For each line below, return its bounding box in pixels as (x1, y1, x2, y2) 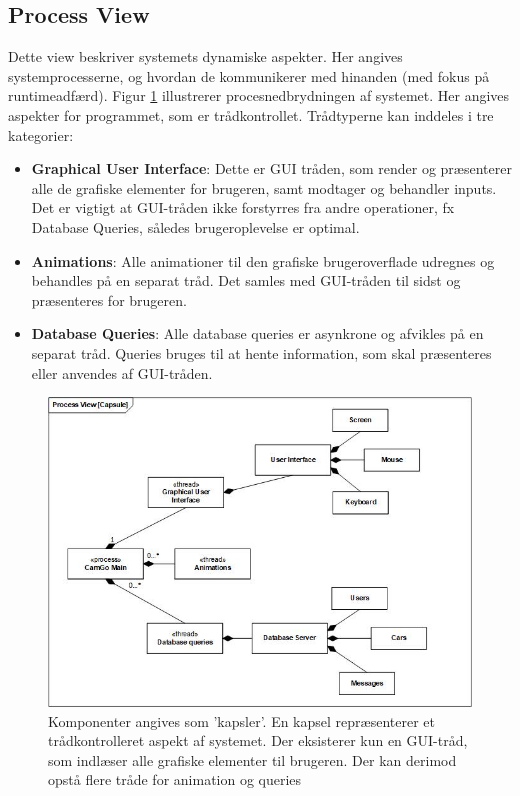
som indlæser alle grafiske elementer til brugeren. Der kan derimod (48, 749, 457, 770)
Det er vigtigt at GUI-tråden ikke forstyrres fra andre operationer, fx (31, 197, 455, 218)
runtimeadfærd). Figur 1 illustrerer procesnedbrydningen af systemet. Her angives (8, 85, 510, 106)
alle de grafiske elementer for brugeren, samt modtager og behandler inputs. (31, 177, 497, 198)
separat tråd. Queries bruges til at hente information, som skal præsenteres (31, 342, 492, 363)
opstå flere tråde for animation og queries (48, 769, 302, 790)
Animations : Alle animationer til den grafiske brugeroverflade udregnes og (31, 250, 495, 271)
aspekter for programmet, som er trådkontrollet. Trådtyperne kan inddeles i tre (8, 104, 494, 125)
